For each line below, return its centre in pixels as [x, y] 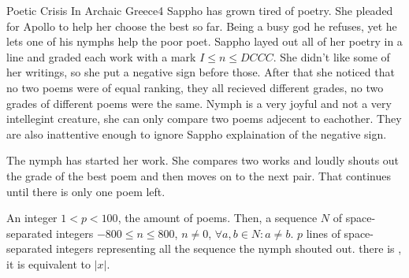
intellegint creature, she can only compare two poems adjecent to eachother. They [204, 119]
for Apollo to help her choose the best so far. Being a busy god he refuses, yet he [202, 26]
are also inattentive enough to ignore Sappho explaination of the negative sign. [197, 133]
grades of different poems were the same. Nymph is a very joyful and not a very [199, 103]
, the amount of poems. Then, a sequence [218, 218]
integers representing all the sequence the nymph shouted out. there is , [229, 248]
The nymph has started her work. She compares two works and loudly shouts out [203, 160]
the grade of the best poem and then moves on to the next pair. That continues [199, 175]
